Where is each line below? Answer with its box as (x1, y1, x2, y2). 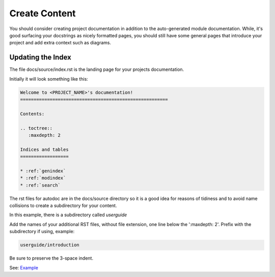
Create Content (9, 8, 76, 19)
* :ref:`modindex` (20, 175, 66, 181)
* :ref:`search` (20, 182, 61, 188)
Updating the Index (9, 53, 71, 62)
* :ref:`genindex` (20, 168, 66, 173)
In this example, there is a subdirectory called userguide (9, 212, 127, 218)
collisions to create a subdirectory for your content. (9, 203, 117, 209)
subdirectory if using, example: (9, 229, 75, 235)
